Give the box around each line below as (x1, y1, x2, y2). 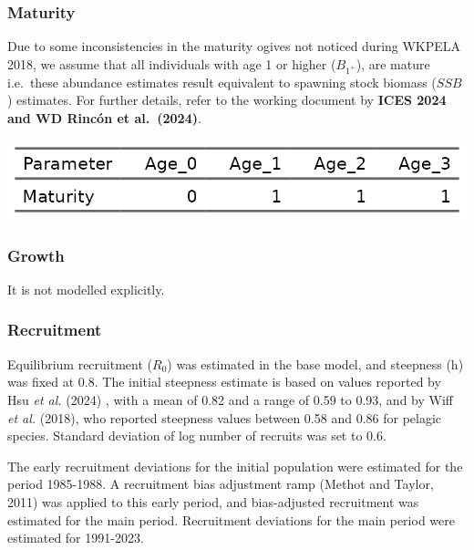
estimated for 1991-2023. (7, 528, 144, 547)
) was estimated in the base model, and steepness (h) (167, 354, 464, 373)
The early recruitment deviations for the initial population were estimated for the (7, 456, 463, 475)
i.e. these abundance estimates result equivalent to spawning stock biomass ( (7, 72, 437, 91)
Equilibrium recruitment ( (7, 354, 153, 373)
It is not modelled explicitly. (7, 279, 165, 298)
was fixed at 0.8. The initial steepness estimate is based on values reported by (7, 372, 441, 391)
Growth (7, 244, 65, 266)
